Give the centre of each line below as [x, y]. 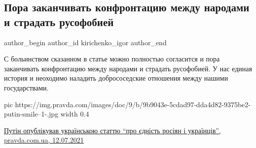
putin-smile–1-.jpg [31, 114]
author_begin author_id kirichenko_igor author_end [85, 42]
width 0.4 [75, 114]
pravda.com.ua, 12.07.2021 [44, 140]
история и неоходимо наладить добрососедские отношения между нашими [116, 78]
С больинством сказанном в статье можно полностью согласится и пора [112, 59]
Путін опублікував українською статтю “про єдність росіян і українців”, [112, 130]
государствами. [26, 87]
